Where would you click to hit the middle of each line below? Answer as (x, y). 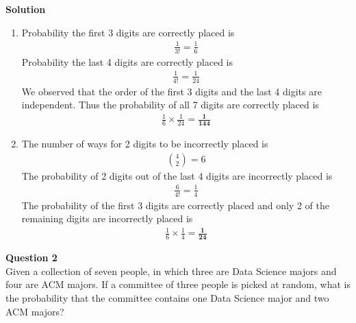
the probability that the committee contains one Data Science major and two (167, 298)
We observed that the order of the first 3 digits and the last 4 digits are (171, 91)
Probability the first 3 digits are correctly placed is (128, 32)
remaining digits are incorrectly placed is (107, 218)
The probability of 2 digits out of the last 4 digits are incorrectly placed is (177, 175)
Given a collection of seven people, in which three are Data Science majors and (171, 271)
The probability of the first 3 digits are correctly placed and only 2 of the (175, 205)
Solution (26, 9)
